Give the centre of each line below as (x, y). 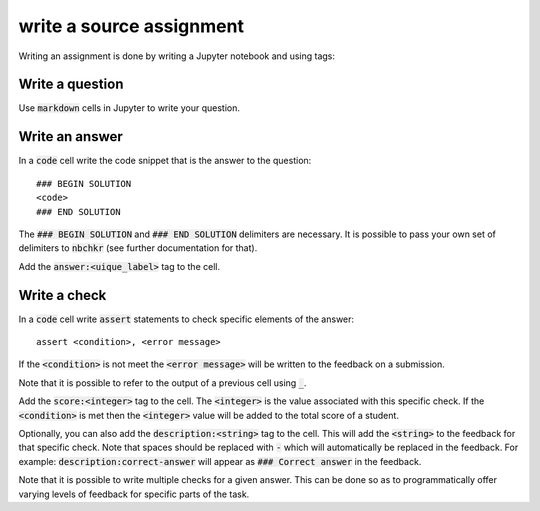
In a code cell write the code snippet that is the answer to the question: (165, 161)
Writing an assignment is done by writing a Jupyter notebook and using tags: (176, 56)
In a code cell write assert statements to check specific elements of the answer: (186, 319)
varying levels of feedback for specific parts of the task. (134, 494)
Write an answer (71, 136)
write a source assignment (131, 26)
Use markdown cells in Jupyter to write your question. (129, 108)
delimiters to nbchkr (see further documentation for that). (138, 248)
